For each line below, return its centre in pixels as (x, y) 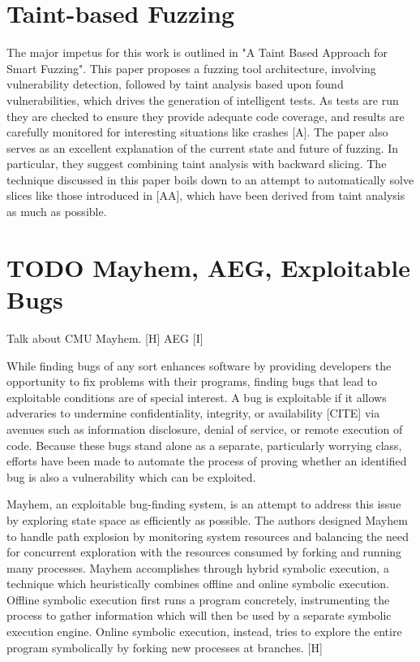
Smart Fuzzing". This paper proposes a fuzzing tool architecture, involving (191, 68)
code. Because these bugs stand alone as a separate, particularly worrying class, (204, 445)
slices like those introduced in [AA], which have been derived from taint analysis (206, 195)
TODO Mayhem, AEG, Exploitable (208, 267)
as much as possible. (57, 212)
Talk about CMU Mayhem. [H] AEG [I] (105, 337)
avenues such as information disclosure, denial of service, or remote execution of (205, 428)
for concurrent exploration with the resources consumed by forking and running (204, 552)
